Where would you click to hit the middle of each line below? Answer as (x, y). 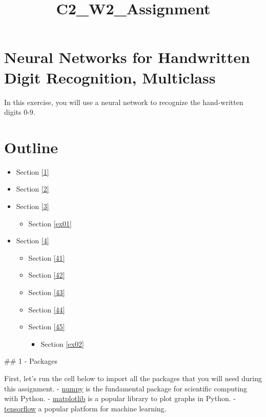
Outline (31, 147)
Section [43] (47, 292)
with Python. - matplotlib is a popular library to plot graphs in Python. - (120, 398)
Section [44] (47, 309)
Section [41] (47, 257)
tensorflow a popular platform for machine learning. (85, 408)
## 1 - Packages (31, 361)
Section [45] (47, 327)
